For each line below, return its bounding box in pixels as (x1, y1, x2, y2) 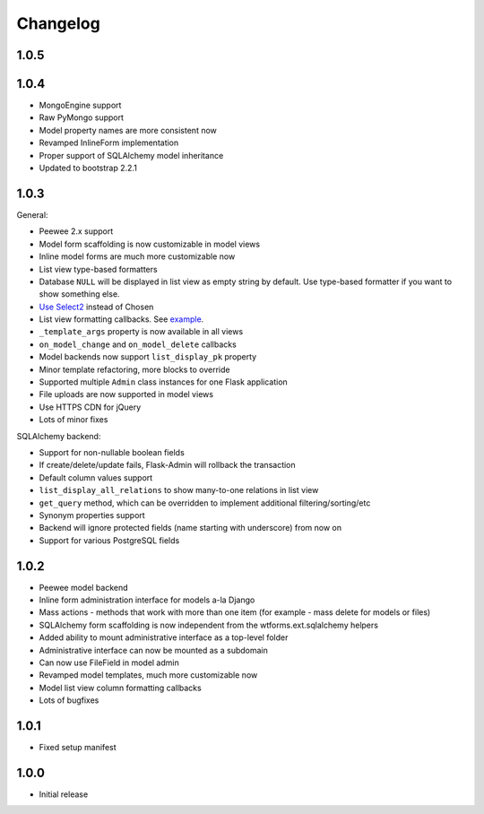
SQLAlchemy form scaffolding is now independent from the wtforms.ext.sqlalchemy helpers (39, 619, 378, 630)
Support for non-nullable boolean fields (39, 446, 186, 457)
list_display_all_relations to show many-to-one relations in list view (39, 485, 319, 496)
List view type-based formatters (39, 264, 158, 274)
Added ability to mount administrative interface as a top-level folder (39, 632, 289, 643)
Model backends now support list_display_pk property (39, 351, 257, 362)
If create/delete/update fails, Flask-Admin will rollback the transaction (39, 460, 296, 471)
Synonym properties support (39, 509, 145, 520)
